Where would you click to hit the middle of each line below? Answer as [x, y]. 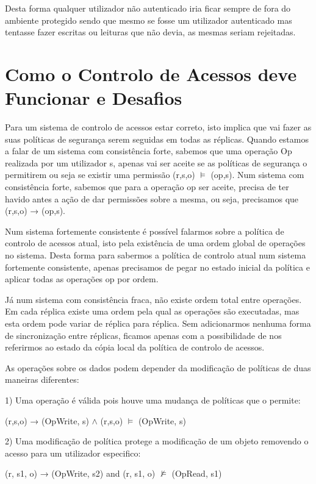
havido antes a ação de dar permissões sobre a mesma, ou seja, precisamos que [152, 198]
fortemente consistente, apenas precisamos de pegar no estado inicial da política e [157, 267]
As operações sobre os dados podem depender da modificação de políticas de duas [158, 367]
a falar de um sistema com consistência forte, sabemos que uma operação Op [149, 151]
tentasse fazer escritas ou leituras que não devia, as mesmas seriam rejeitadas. [150, 32]
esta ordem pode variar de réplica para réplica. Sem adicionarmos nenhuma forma [158, 323]
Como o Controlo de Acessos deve [151, 73]
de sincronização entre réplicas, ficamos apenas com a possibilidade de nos [143, 335]
